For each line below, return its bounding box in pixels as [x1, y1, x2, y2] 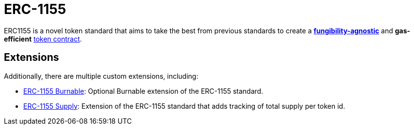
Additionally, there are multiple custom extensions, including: [4, 72, 199, 80]
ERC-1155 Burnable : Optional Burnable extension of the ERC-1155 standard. [23, 86, 264, 95]
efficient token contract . [4, 34, 82, 43]
